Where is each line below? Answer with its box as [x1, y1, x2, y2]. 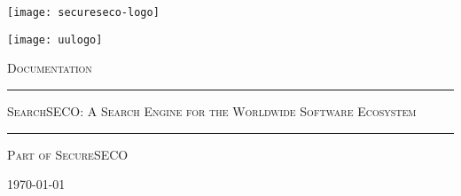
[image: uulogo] [7, 33, 103, 46]
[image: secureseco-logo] [7, 6, 160, 19]
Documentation [7, 59, 92, 77]
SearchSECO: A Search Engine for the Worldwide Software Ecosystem [7, 101, 417, 120]
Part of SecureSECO [7, 145, 129, 163]
